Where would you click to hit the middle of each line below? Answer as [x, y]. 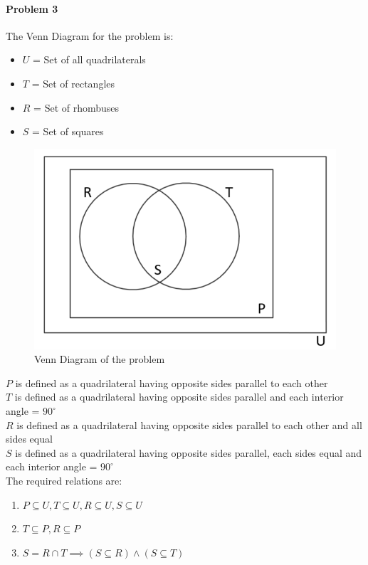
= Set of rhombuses [77, 107]
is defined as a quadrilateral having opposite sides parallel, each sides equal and [189, 452]
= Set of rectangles [73, 83]
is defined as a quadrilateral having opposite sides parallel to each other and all [189, 424]
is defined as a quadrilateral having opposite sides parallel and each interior [179, 397]
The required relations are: [64, 480]
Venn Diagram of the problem [100, 359]
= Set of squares [68, 131]
